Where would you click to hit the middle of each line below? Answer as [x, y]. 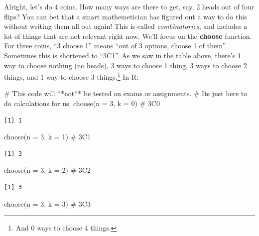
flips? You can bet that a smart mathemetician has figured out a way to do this [126, 16]
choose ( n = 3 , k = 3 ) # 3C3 [47, 203]
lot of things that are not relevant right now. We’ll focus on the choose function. [128, 36]
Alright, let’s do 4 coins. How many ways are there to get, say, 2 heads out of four [129, 6]
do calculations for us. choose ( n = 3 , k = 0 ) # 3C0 [82, 103]
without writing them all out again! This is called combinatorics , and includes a [126, 26]
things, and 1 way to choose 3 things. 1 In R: [71, 76]
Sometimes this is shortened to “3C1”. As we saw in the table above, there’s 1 [123, 55]
